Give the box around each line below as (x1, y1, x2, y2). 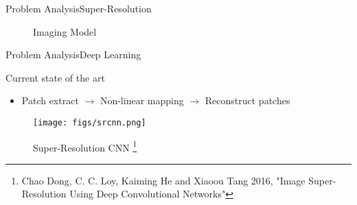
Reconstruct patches (205, 93, 290, 108)
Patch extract (21, 93, 79, 108)
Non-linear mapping (100, 93, 184, 108)
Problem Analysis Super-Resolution (5, 1, 152, 15)
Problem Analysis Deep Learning (5, 47, 141, 62)
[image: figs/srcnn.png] (33, 117, 146, 128)
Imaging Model (33, 24, 97, 38)
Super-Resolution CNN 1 (33, 138, 137, 154)
